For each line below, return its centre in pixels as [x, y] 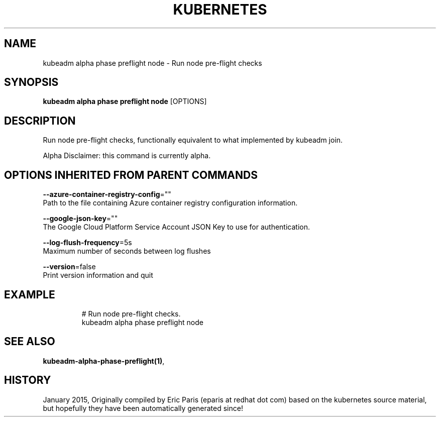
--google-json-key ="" [80, 219]
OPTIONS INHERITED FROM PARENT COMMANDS [131, 175]
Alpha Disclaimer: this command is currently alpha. [127, 156]
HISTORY [28, 380]
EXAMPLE [30, 294]
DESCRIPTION [40, 121]
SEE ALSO [30, 342]
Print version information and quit [98, 275]
